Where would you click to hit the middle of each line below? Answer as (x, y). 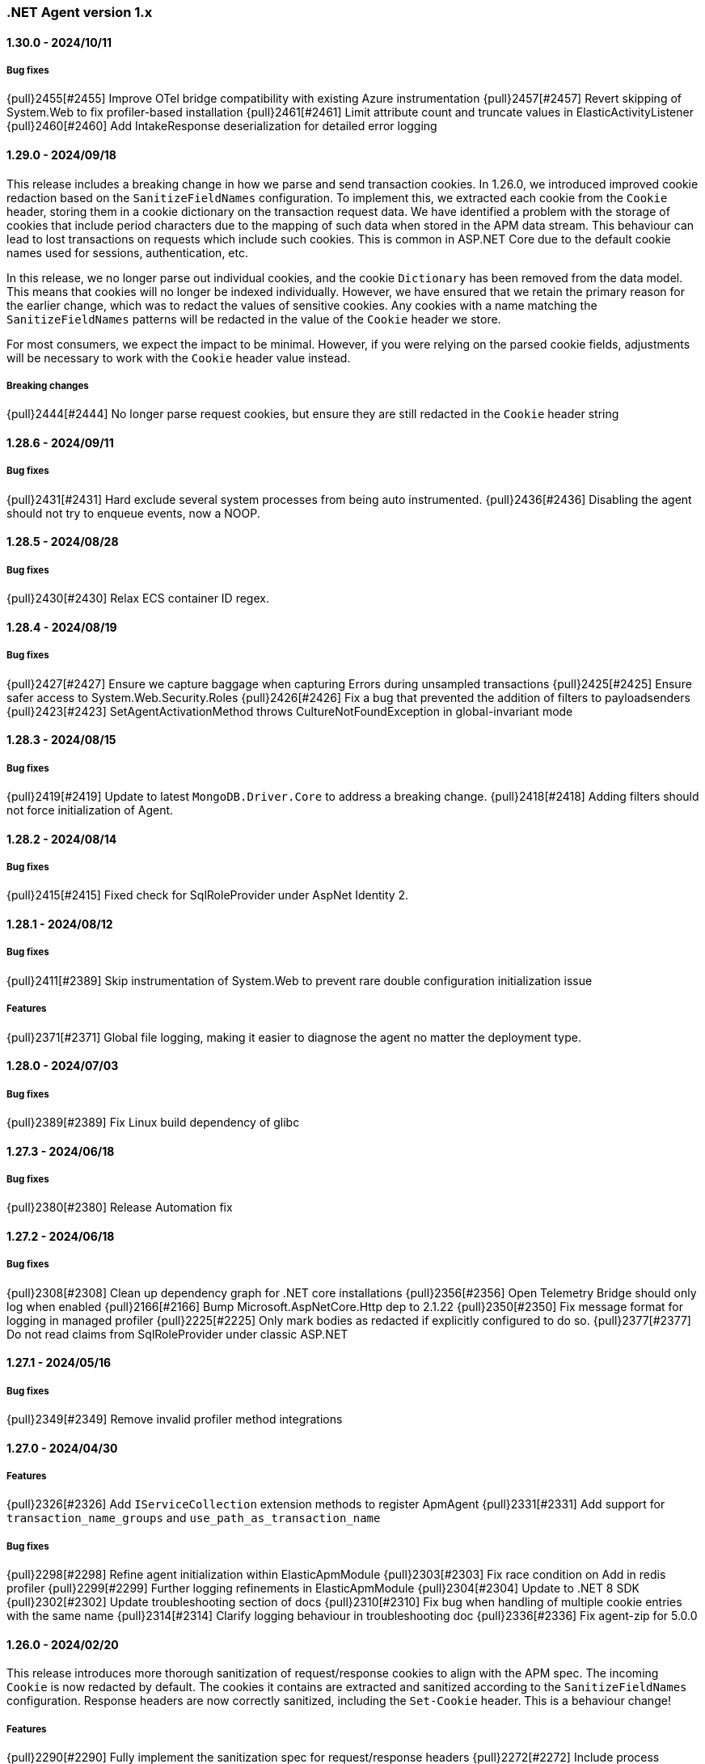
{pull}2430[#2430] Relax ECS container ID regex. (138, 599)
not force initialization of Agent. (90, 810)
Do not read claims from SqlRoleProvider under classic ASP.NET (177, 1334)
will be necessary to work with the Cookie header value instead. (179, 357)
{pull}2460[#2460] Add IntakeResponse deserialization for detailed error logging (222, 126)
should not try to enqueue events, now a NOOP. (133, 513)
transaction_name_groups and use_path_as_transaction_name (194, 1518)
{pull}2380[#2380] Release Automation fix (120, 1208)
